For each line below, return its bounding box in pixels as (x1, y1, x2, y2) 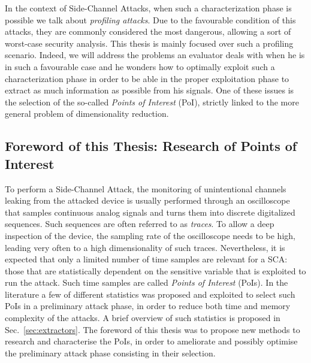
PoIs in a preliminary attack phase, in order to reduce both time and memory (5, 300, 291, 312)
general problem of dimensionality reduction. (5, 107, 169, 120)
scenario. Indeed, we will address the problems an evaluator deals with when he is (5, 49, 305, 61)
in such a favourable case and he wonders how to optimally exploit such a (5, 60, 275, 72)
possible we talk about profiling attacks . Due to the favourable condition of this (5, 13, 296, 26)
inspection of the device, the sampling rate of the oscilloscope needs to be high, (5, 229, 295, 241)
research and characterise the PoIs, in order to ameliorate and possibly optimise (5, 335, 298, 347)
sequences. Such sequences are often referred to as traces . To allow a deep (5, 217, 274, 230)
